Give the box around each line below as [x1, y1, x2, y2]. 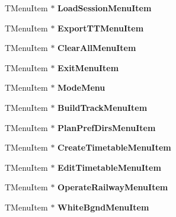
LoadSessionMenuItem [57, 2, 152, 14]
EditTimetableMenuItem [57, 161, 161, 173]
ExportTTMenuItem [57, 21, 144, 34]
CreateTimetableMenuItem [57, 141, 171, 154]
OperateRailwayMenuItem [57, 181, 168, 193]
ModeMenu [57, 81, 105, 94]
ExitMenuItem [57, 61, 119, 74]
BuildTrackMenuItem [57, 101, 148, 113]
